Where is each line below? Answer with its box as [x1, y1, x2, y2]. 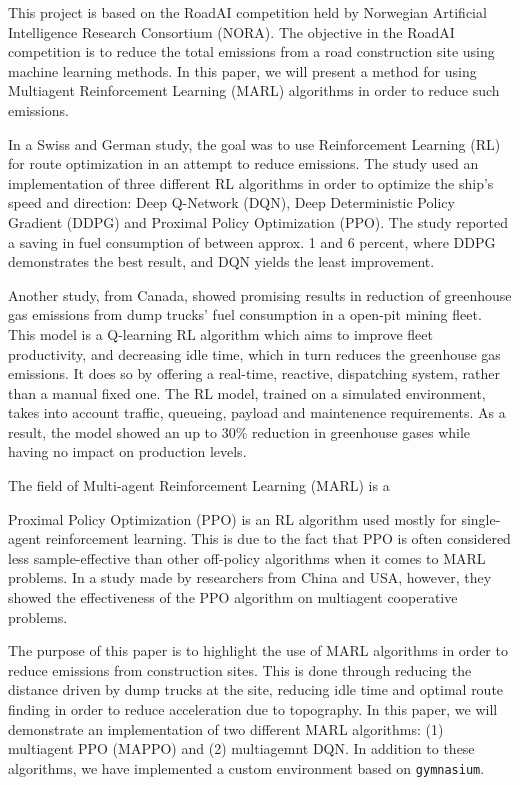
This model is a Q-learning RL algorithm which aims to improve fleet [8, 323, 433, 344]
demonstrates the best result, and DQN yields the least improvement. [8, 251, 435, 272]
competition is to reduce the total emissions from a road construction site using [8, 41, 495, 62]
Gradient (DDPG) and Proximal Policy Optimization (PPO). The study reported [8, 211, 509, 232]
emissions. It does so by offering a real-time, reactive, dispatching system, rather [8, 363, 500, 384]
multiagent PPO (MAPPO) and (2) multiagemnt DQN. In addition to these [8, 738, 475, 759]
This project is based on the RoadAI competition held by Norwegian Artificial [8, 2, 487, 22]
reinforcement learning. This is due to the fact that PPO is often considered [45, 528, 511, 549]
